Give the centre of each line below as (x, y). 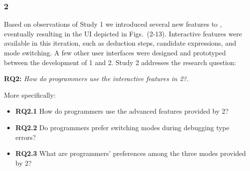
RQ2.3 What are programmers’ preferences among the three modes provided (131, 153)
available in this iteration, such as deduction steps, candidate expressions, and (120, 43)
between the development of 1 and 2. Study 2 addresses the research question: (120, 62)
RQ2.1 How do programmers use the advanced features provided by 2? (122, 111)
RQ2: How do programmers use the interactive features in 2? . (96, 78)
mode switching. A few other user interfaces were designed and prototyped (115, 52)
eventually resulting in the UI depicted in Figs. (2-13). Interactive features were (123, 33)
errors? (26, 137)
